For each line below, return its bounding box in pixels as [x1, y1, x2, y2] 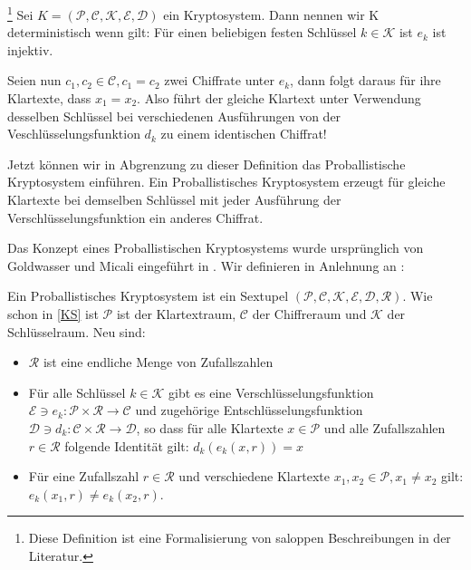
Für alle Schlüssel [28, 382, 126, 401]
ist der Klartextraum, [116, 304, 236, 323]
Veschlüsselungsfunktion [7, 124, 140, 143]
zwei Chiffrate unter [164, 71, 275, 90]
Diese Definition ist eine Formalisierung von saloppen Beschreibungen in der [28, 528, 451, 547]
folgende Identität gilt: [64, 436, 189, 455]
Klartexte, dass [7, 89, 91, 108]
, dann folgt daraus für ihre [290, 71, 441, 90]
